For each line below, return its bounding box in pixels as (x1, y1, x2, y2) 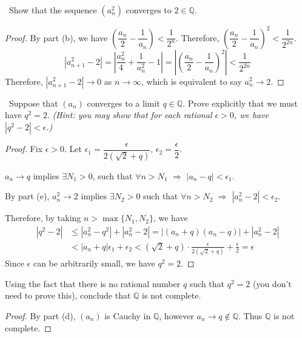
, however (159, 309, 194, 322)
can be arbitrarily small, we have (33, 257, 155, 270)
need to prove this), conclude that (5, 289, 131, 302)
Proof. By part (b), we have (5, 31, 108, 44)
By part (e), (5, 190, 50, 202)
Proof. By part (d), (5, 309, 76, 322)
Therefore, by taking (5, 211, 81, 224)
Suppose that (8, 96, 58, 109)
